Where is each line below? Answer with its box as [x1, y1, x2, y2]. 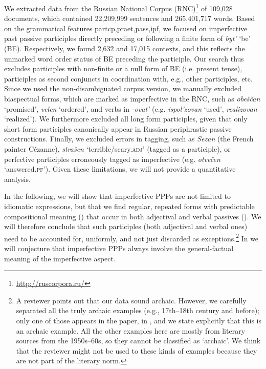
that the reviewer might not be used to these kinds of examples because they [16, 345, 257, 356]
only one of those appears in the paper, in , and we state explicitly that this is [16, 315, 261, 325]
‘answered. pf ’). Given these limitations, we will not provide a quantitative [4, 163, 236, 174]
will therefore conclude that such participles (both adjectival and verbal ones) [4, 221, 248, 232]
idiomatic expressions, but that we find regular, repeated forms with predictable [4, 200, 255, 211]
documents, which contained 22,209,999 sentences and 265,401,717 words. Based [4, 13, 255, 24]
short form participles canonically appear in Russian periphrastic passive [4, 123, 232, 134]
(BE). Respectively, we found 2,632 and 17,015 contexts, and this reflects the [4, 43, 245, 54]
